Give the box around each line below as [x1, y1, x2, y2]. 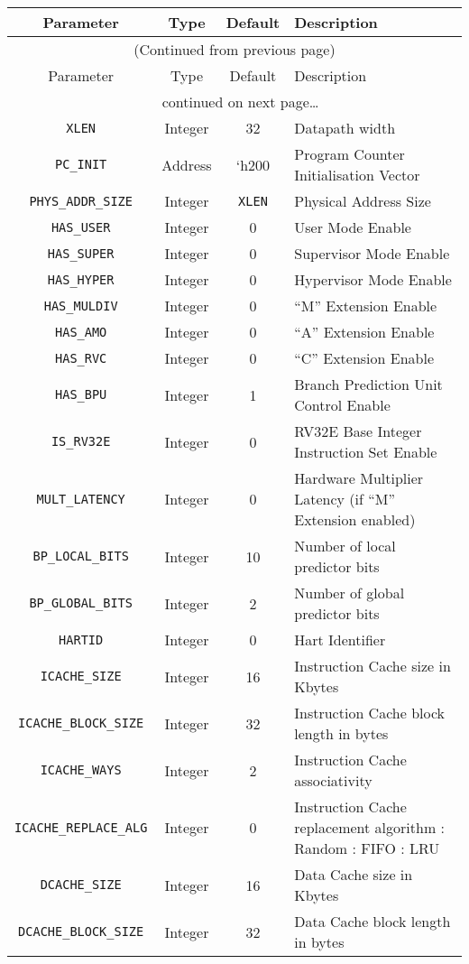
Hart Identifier [294, 629, 386, 650]
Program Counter [294, 144, 405, 164]
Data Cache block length [294, 911, 451, 932]
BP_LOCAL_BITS [32, 549, 129, 563]
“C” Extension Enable [294, 348, 435, 368]
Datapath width [294, 117, 396, 138]
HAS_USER [51, 219, 111, 235]
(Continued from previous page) [133, 39, 336, 60]
